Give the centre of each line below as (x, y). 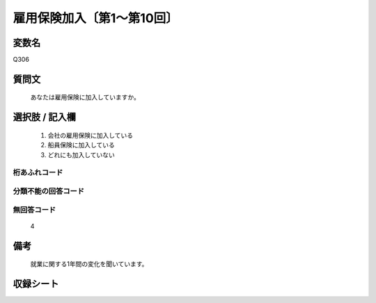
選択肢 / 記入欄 (45, 117)
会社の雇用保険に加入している (91, 135)
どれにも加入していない (81, 155)
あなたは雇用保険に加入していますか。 (85, 97)
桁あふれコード (38, 172)
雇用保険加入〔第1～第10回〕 (96, 18)
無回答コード (34, 210)
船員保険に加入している (81, 145)
